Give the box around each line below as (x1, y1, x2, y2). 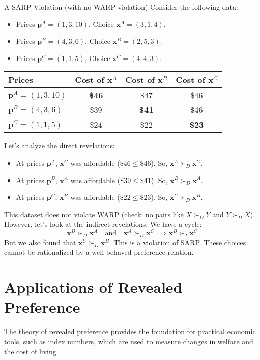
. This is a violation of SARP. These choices (109, 236, 246, 247)
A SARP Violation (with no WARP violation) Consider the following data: (4, 2, 238, 12)
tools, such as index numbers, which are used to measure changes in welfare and (4, 336, 253, 346)
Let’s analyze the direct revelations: (4, 140, 115, 151)
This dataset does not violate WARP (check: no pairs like (4, 208, 184, 219)
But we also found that (4, 236, 76, 247)
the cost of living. (4, 346, 59, 356)
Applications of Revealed (4, 277, 183, 297)
